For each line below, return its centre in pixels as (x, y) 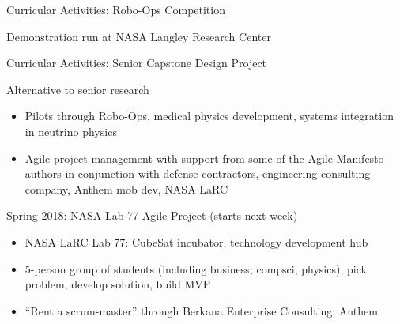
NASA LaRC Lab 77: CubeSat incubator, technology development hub (196, 241)
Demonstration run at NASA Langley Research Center (139, 36)
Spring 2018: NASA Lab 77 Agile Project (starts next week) (152, 215)
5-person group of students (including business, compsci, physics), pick (196, 268)
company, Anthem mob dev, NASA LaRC (126, 188)
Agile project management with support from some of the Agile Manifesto (204, 158)
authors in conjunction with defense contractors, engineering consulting (198, 173)
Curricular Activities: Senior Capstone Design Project (137, 63)
